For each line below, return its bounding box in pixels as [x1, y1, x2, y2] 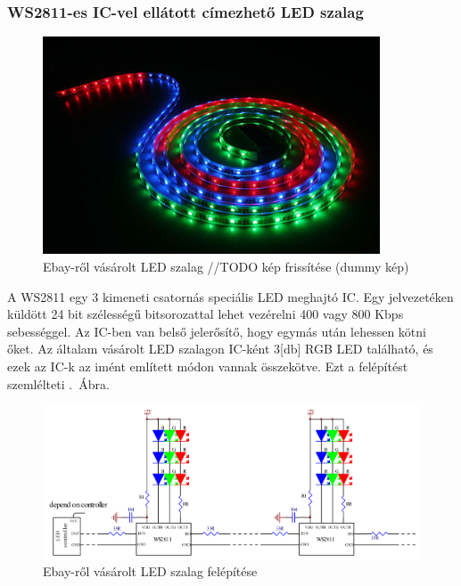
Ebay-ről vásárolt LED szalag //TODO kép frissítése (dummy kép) [43, 256, 409, 275]
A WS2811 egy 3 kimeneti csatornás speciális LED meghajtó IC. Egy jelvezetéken [7, 287, 454, 305]
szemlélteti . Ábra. [7, 374, 110, 393]
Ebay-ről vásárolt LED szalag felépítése [43, 562, 258, 581]
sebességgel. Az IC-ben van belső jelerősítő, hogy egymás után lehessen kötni [7, 321, 426, 340]
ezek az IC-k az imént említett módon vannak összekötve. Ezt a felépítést [7, 356, 408, 375]
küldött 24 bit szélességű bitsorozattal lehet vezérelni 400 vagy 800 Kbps [7, 305, 404, 323]
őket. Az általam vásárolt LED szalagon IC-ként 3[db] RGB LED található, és [7, 339, 433, 358]
